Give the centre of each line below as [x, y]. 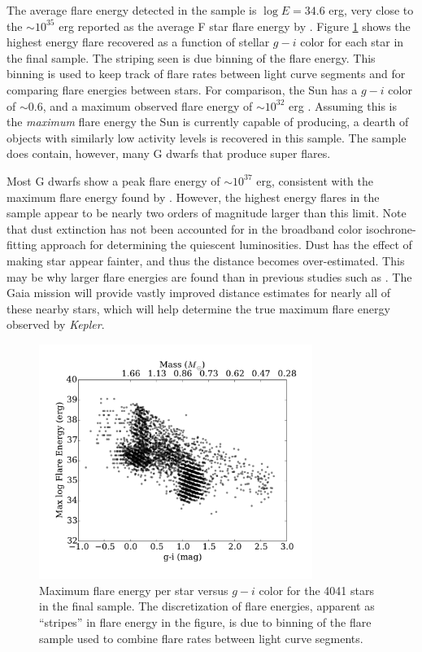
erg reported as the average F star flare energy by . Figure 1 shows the [235, 26]
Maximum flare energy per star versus [134, 590]
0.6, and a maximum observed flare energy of [140, 105]
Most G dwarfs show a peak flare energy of [113, 180]
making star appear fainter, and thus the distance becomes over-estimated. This [206, 260]
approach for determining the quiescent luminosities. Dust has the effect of [226, 245]
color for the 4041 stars [316, 590]
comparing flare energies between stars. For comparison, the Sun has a [182, 89]
